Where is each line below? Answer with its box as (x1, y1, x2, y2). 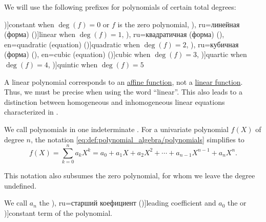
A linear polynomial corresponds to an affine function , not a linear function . (4, 76, 243, 87)
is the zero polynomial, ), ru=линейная (117, 18, 240, 29)
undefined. (4, 180, 37, 191)
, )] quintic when (48, 59, 98, 69)
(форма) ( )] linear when (4, 29, 76, 40)
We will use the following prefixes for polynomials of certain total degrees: (4, 2, 236, 12)
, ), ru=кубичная (186, 39, 239, 49)
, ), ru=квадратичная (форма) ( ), (121, 29, 224, 40)
